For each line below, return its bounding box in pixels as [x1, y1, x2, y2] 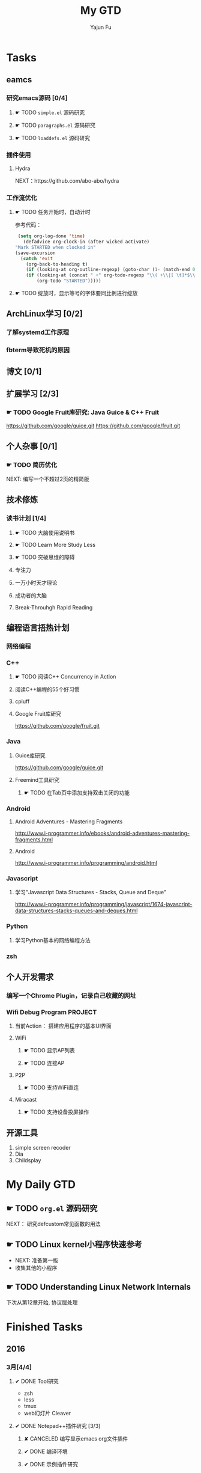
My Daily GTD [6, 1178, 76, 1192]
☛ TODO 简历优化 [6, 460, 58, 469]
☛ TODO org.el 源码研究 [6, 1203, 98, 1213]
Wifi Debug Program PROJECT [6, 1008, 97, 1016]
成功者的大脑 [14, 591, 47, 599]
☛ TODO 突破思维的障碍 [14, 554, 75, 561]
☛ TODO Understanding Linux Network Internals [6, 1282, 191, 1292]
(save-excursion [14, 250, 56, 256]
